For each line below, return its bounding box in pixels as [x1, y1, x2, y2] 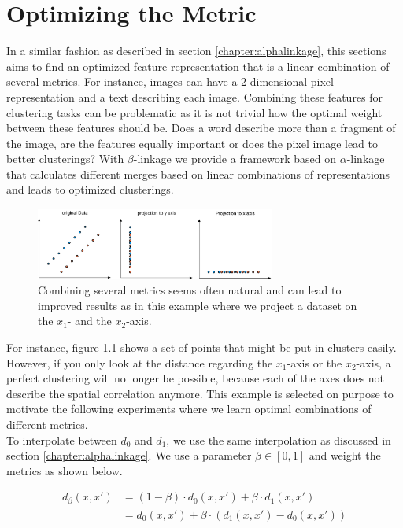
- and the [67, 312, 112, 329]
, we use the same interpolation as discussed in [166, 431, 391, 448]
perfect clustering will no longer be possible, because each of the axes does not [6, 370, 385, 386]
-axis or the [287, 354, 342, 371]
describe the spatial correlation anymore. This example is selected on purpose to [6, 385, 394, 401]
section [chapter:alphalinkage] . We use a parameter [6, 447, 252, 463]
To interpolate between [6, 431, 117, 448]
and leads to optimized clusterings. [6, 181, 174, 198]
